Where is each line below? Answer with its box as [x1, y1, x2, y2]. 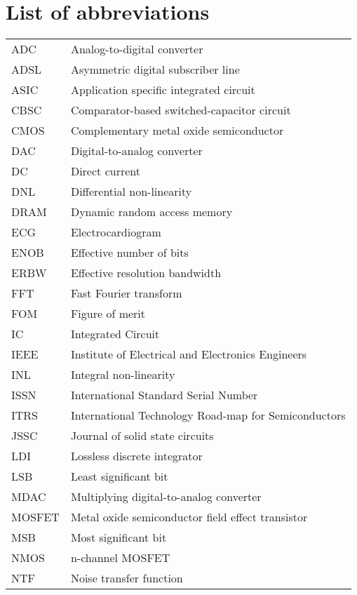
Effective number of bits [70, 244, 189, 261]
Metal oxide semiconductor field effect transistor [70, 509, 308, 526]
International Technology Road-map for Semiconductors [70, 407, 346, 424]
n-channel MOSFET [70, 549, 170, 566]
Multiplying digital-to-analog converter [70, 488, 262, 505]
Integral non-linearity [70, 366, 175, 383]
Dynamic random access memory [70, 203, 233, 220]
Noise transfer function [70, 570, 183, 587]
